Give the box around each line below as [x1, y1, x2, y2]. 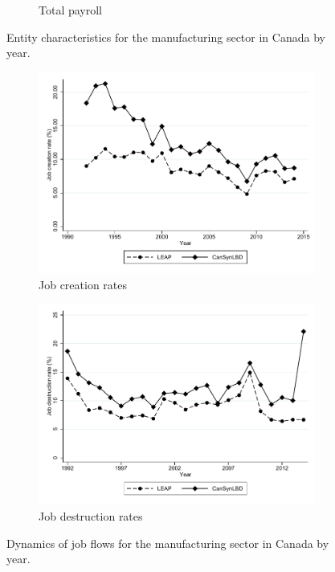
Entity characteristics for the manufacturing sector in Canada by [6, 28, 325, 45]
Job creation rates [39, 276, 128, 292]
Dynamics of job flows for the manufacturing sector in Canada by [6, 534, 329, 551]
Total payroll [39, 2, 103, 18]
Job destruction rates [39, 507, 143, 524]
